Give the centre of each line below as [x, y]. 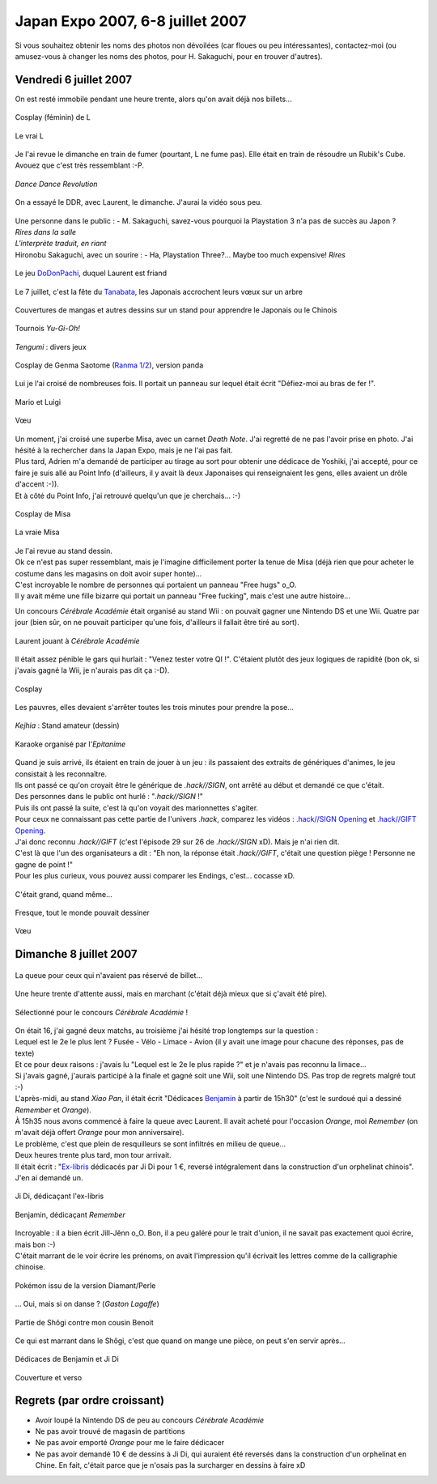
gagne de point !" [44, 864]
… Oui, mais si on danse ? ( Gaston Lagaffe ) [87, 1304]
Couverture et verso [49, 1377]
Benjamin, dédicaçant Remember [70, 1214]
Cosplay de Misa [43, 514]
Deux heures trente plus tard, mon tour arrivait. [93, 1155]
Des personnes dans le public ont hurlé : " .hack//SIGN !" [109, 797]
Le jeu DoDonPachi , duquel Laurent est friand [91, 273]
